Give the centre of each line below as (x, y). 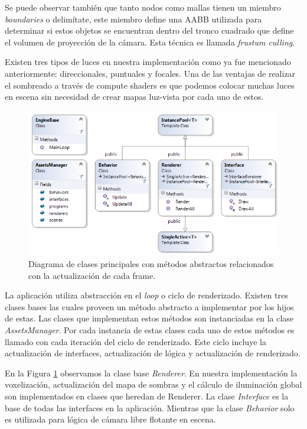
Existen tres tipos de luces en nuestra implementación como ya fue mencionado (148, 62)
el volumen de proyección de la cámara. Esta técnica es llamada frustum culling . (150, 42)
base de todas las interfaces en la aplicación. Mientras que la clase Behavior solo (150, 407)
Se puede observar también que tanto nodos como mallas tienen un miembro (143, 7)
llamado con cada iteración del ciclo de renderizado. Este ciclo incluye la (135, 341)
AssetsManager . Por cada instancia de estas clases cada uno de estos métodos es (150, 330)
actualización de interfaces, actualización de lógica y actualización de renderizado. (153, 353)
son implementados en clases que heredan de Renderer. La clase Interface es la (147, 396)
